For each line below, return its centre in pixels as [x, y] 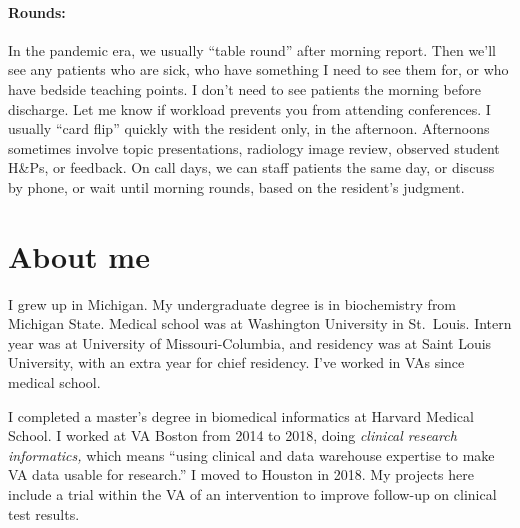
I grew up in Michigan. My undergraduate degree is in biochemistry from [232, 303]
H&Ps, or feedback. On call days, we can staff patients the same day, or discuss [251, 167]
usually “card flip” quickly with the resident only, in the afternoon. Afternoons [249, 128]
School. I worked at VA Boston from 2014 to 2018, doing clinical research [232, 435]
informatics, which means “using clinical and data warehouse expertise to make [251, 454]
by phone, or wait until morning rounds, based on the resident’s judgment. [236, 186]
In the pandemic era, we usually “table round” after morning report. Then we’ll [252, 49]
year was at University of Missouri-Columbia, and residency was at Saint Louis [250, 342]
